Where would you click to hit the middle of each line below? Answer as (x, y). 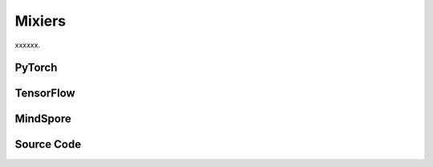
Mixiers (40, 21)
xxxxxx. (27, 45)
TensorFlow (45, 94)
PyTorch (36, 68)
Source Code (48, 145)
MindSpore (43, 119)
